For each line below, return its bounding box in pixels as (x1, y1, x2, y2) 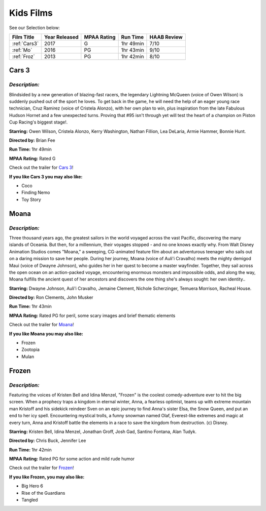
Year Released (44, 34, 79, 40)
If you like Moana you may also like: (9, 331, 83, 337)
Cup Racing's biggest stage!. (9, 119, 68, 125)
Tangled (21, 497, 38, 503)
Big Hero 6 (21, 483, 43, 489)
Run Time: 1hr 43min (9, 304, 52, 310)
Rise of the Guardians (21, 490, 66, 496)
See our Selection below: (9, 25, 60, 31)
